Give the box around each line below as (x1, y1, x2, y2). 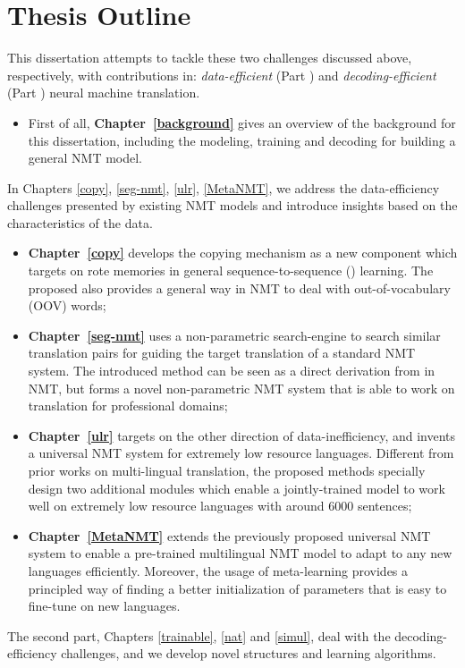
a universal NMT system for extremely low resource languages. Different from (28, 444, 454, 462)
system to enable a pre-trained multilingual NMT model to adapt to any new (28, 544, 452, 562)
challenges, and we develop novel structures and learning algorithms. (61, 644, 436, 663)
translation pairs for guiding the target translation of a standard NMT (28, 343, 416, 362)
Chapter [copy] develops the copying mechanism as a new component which (28, 243, 458, 262)
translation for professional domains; (28, 396, 228, 415)
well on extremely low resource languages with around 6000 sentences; (28, 496, 412, 515)
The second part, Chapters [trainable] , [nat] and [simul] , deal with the (7, 626, 391, 645)
